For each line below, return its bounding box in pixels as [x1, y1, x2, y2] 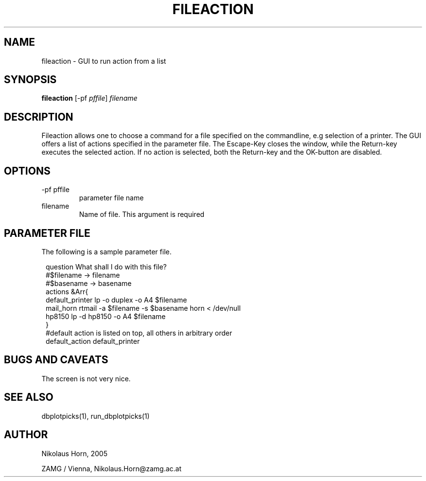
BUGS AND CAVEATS [4, 354, 108, 366]
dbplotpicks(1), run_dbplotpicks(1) [41, 411, 150, 420]
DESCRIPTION [4, 110, 73, 123]
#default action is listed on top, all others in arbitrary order [46, 328, 232, 337]
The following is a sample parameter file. [41, 247, 172, 256]
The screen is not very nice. [41, 374, 131, 383]
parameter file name [79, 194, 144, 202]
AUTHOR [4, 428, 48, 441]
